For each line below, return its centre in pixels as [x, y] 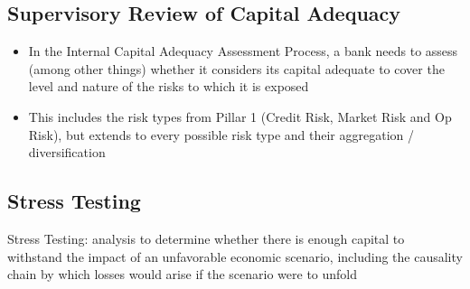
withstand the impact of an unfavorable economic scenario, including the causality [235, 256]
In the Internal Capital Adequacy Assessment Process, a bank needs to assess [243, 51]
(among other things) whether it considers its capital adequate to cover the [236, 68]
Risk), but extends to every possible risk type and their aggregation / [221, 134]
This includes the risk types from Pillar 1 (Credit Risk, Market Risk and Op [240, 116]
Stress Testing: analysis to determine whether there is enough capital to [206, 238]
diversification [67, 152]
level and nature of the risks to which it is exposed [169, 86]
